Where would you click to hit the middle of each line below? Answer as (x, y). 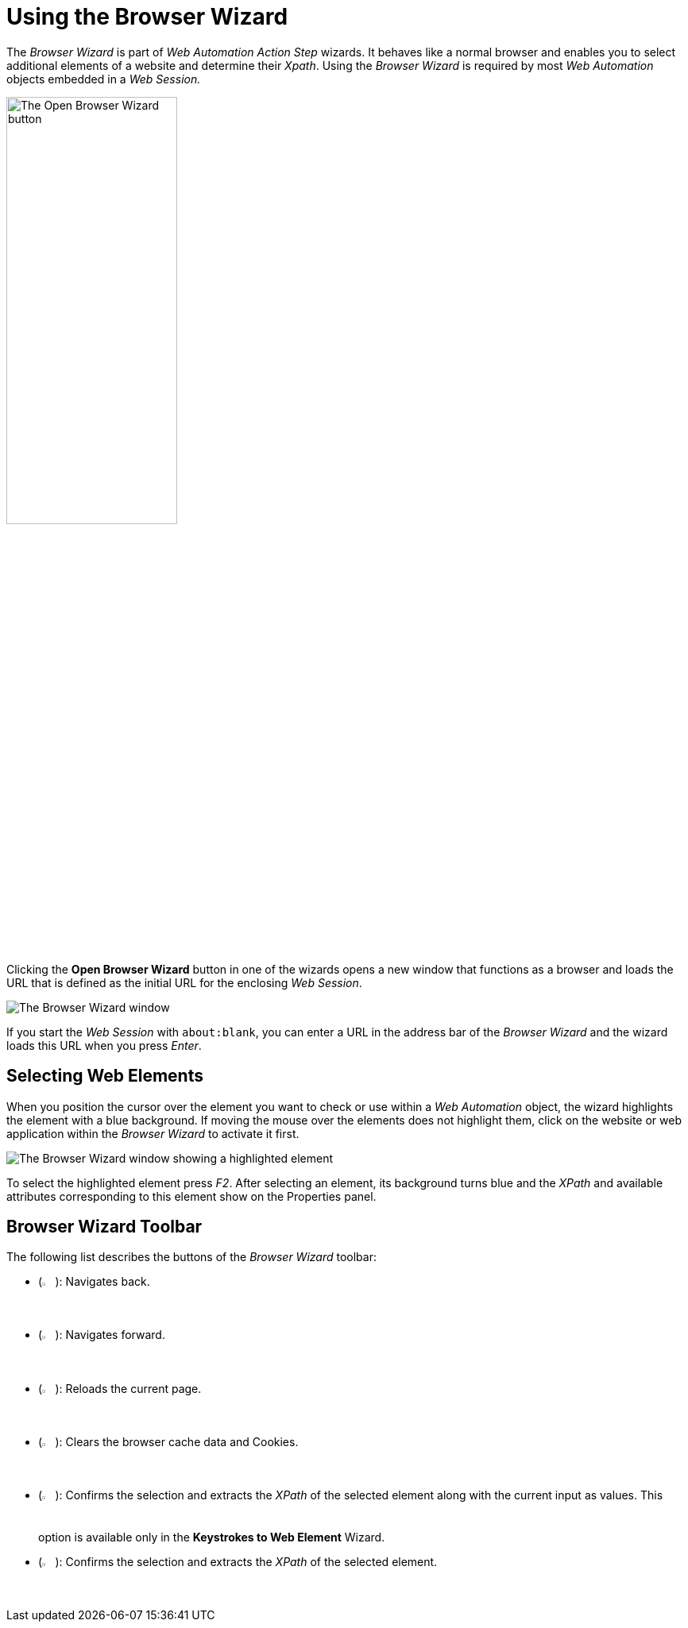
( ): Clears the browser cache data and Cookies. (168, 1441)
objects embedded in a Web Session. (104, 79)
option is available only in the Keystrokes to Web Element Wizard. (212, 1537)
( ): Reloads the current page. (120, 1388)
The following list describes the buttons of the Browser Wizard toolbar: (191, 1257)
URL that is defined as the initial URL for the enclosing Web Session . (184, 982)
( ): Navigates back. (94, 1282)
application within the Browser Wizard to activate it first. (153, 1133)
